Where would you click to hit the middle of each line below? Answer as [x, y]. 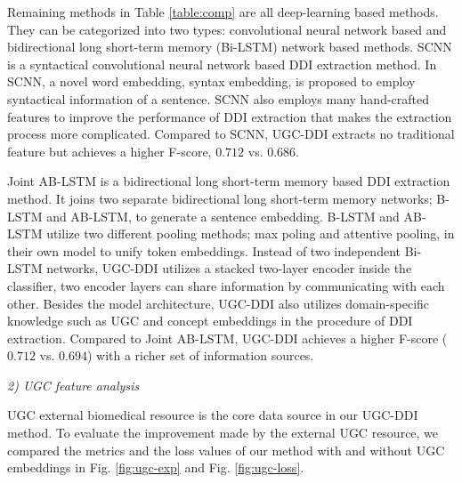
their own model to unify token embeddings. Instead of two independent [204, 250]
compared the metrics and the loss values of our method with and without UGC [226, 450]
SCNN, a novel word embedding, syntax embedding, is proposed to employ [211, 81]
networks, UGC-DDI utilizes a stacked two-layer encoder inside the [229, 268]
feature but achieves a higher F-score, [109, 151]
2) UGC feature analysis [73, 385]
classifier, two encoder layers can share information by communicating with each [226, 285]
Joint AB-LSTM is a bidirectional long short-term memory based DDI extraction [229, 181]
